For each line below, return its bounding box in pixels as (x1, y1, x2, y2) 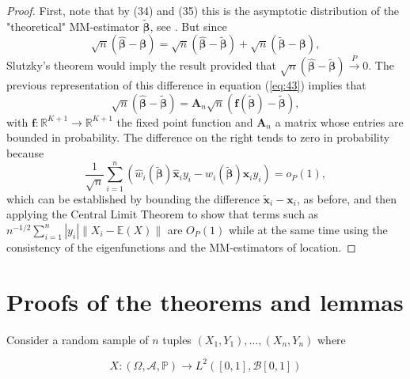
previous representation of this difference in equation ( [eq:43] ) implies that (6, 77, 366, 93)
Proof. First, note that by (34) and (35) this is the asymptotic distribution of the (6, 2, 400, 18)
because (6, 144, 44, 161)
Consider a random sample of (6, 331, 149, 347)
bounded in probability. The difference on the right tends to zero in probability (6, 129, 390, 146)
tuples (162, 331, 192, 347)
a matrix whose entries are (275, 113, 404, 130)
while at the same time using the (228, 221, 388, 237)
